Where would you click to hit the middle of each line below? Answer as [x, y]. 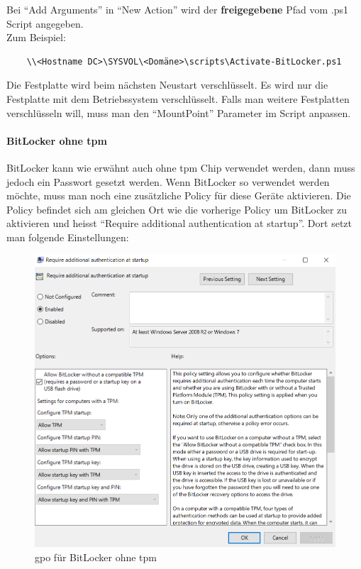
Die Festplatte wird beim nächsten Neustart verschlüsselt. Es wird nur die [167, 85]
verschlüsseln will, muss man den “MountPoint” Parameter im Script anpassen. [179, 112]
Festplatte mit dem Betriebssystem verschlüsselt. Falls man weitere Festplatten [178, 98]
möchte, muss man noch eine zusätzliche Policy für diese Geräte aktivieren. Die [179, 195]
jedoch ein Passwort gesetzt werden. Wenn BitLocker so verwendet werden [168, 181]
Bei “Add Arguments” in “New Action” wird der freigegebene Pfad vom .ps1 [177, 9]
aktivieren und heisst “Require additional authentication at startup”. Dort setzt [179, 223]
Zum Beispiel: [36, 37]
